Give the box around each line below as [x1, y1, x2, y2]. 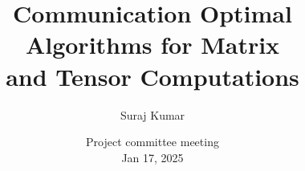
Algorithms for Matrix [25, 28, 280, 61]
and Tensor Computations [6, 59, 299, 92]
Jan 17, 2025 [121, 149, 184, 165]
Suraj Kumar [120, 106, 185, 123]
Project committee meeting [86, 133, 219, 150]
